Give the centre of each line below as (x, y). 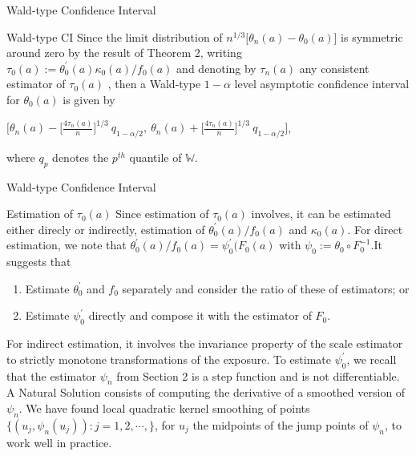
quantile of (155, 157)
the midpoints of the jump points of (281, 424)
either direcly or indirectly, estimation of (106, 229)
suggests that (39, 262)
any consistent (334, 68)
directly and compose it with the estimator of (200, 315)
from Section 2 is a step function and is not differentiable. (258, 375)
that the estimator (52, 375)
